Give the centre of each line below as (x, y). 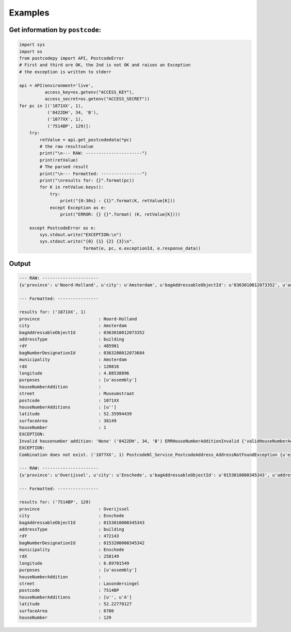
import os (31, 51)
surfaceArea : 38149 (68, 421)
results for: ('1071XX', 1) (52, 312)
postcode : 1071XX (69, 400)
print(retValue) (59, 160)
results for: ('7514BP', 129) (55, 502)
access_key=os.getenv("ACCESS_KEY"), (89, 92)
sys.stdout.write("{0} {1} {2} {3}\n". (87, 242)
